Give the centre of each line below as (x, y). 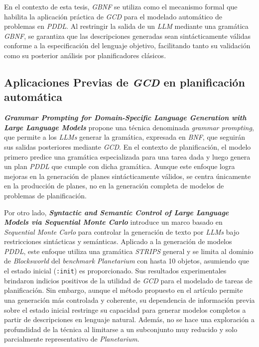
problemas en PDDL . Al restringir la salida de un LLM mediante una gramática (126, 26)
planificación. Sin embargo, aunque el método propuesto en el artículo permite (124, 290)
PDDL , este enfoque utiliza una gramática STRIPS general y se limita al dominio (129, 251)
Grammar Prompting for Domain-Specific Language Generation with (125, 118)
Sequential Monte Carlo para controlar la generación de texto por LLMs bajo (122, 231)
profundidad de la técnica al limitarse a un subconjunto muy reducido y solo (121, 329)
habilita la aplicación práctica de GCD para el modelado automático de (113, 16)
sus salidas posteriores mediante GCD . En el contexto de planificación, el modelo (128, 146)
